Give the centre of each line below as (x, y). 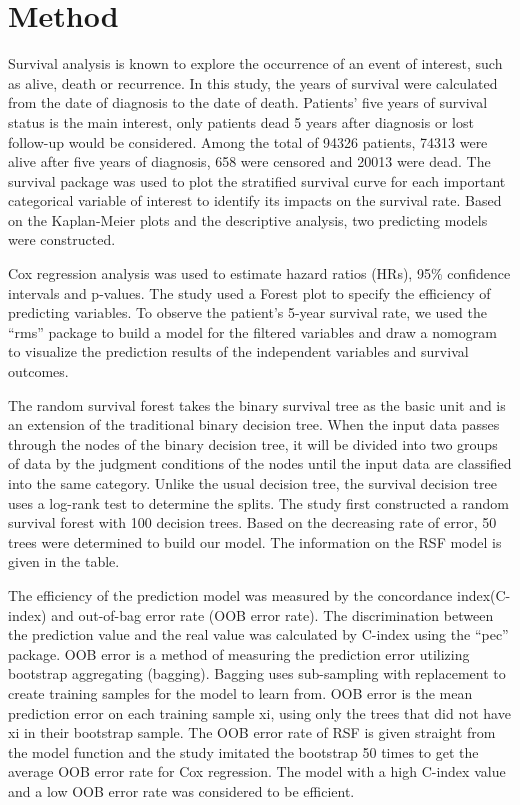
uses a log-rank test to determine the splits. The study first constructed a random (258, 502)
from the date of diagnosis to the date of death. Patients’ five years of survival (248, 102)
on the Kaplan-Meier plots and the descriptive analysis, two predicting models (248, 219)
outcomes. (38, 371)
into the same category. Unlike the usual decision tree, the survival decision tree (252, 483)
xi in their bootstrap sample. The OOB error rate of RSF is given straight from (252, 732)
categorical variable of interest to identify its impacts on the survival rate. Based (255, 200)
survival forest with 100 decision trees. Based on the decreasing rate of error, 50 (252, 522)
